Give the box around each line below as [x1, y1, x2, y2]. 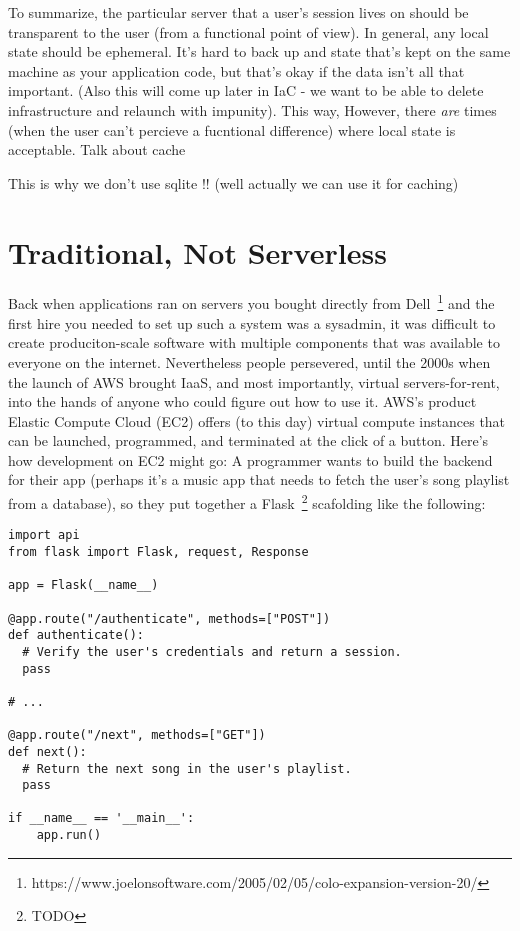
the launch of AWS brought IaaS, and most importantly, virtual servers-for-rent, [8, 371, 500, 392]
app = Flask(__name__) [8, 578, 159, 593]
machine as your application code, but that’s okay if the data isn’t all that [8, 60, 465, 81]
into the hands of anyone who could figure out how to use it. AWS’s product [8, 391, 477, 412]
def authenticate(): [8, 628, 145, 643]
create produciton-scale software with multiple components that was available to [8, 332, 500, 353]
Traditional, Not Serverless [8, 231, 387, 272]
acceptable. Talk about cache [8, 139, 186, 160]
